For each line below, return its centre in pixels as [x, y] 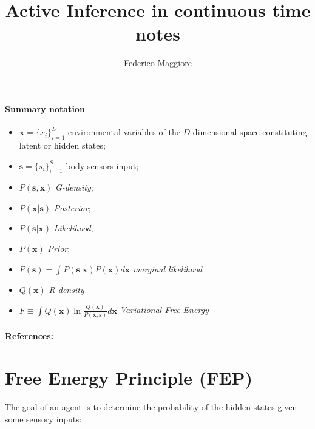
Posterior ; [72, 207]
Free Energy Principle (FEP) [129, 378]
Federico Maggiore [158, 63]
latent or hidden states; [62, 145]
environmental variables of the [124, 132]
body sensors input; [102, 165]
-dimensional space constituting [249, 132]
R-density [66, 289]
